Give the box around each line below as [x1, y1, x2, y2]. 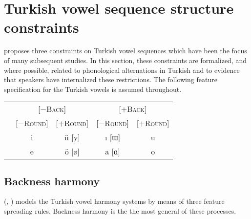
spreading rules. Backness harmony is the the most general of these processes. [4, 206, 236, 216]
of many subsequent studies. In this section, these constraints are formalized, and [4, 55, 247, 65]
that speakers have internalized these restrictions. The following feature [4, 74, 217, 85]
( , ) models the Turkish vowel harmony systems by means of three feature [4, 196, 225, 206]
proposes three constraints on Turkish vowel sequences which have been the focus [4, 45, 247, 56]
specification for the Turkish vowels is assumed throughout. [4, 84, 182, 94]
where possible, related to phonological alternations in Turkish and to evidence [4, 65, 240, 75]
